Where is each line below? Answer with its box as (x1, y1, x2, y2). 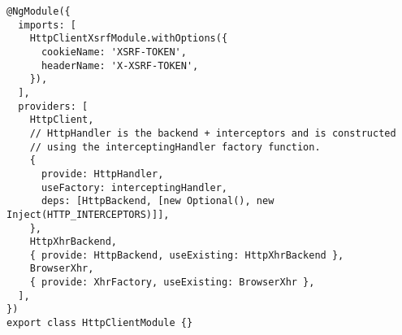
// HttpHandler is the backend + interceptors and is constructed (29, 127, 396, 139)
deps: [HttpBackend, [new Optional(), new (41, 195, 274, 207)
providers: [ (18, 100, 89, 112)
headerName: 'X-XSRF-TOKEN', (41, 59, 199, 72)
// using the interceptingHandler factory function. (29, 141, 321, 153)
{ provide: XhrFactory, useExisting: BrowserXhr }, (29, 276, 315, 289)
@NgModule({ (6, 6, 71, 17)
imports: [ (18, 19, 76, 31)
